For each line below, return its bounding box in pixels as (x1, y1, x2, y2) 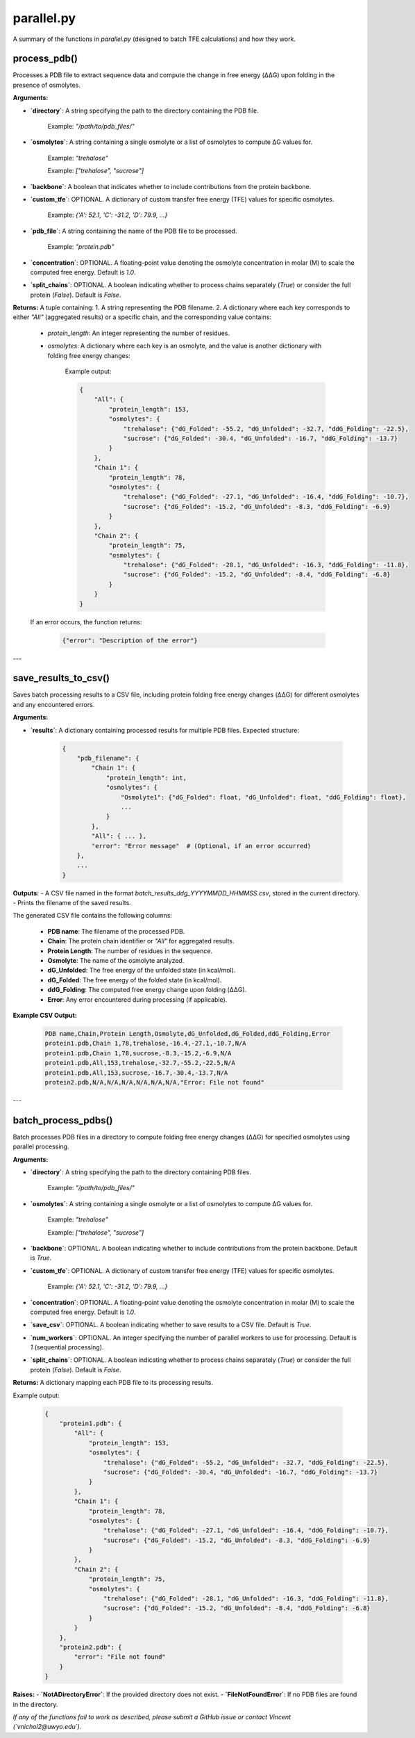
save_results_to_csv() (12, 672, 110, 684)
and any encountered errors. (12, 700, 95, 708)
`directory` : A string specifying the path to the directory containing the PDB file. (30, 106, 260, 115)
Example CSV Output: (12, 1012, 78, 1019)
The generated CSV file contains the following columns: (12, 911, 173, 920)
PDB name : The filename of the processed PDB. (47, 927, 185, 935)
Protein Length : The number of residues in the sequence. (47, 946, 213, 955)
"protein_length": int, (105, 774, 187, 781)
